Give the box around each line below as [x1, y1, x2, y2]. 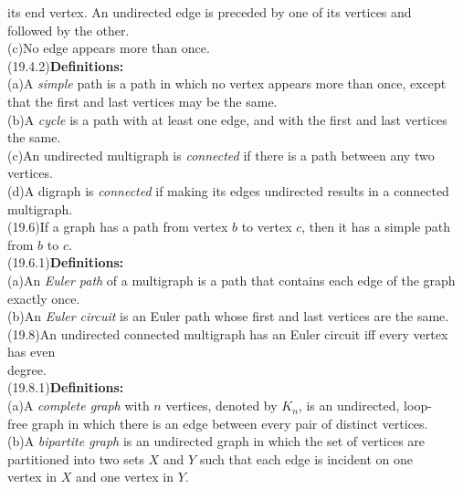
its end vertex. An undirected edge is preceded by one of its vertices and [7, 3, 412, 21]
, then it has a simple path [301, 217, 450, 236]
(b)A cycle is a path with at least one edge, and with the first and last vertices [7, 109, 447, 129]
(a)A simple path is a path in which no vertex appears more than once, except [7, 74, 447, 93]
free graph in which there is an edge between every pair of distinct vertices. [7, 413, 428, 432]
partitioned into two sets [7, 449, 144, 468]
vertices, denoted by [165, 396, 278, 415]
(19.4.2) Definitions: [7, 56, 124, 75]
